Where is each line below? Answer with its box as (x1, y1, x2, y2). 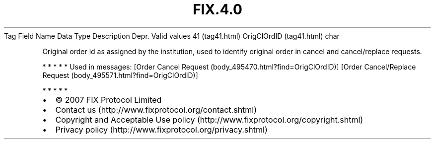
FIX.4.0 (193, 1, 242, 18)
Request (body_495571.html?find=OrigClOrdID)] (42, 71, 198, 79)
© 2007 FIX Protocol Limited (55, 94, 162, 105)
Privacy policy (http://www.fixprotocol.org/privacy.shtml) (55, 124, 268, 135)
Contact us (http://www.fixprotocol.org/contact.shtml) (55, 104, 257, 115)
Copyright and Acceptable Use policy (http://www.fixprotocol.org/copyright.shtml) (55, 114, 363, 125)
